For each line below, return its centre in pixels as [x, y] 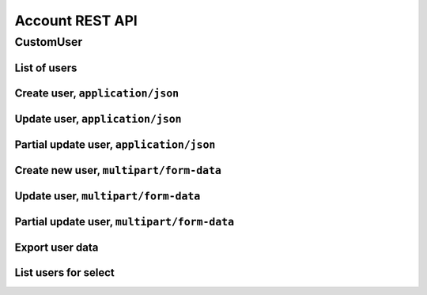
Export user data [57, 247]
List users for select [64, 272]
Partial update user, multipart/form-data [125, 221]
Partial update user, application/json [115, 144]
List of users [46, 68]
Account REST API [76, 21]
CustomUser [49, 42]
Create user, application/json [97, 93]
